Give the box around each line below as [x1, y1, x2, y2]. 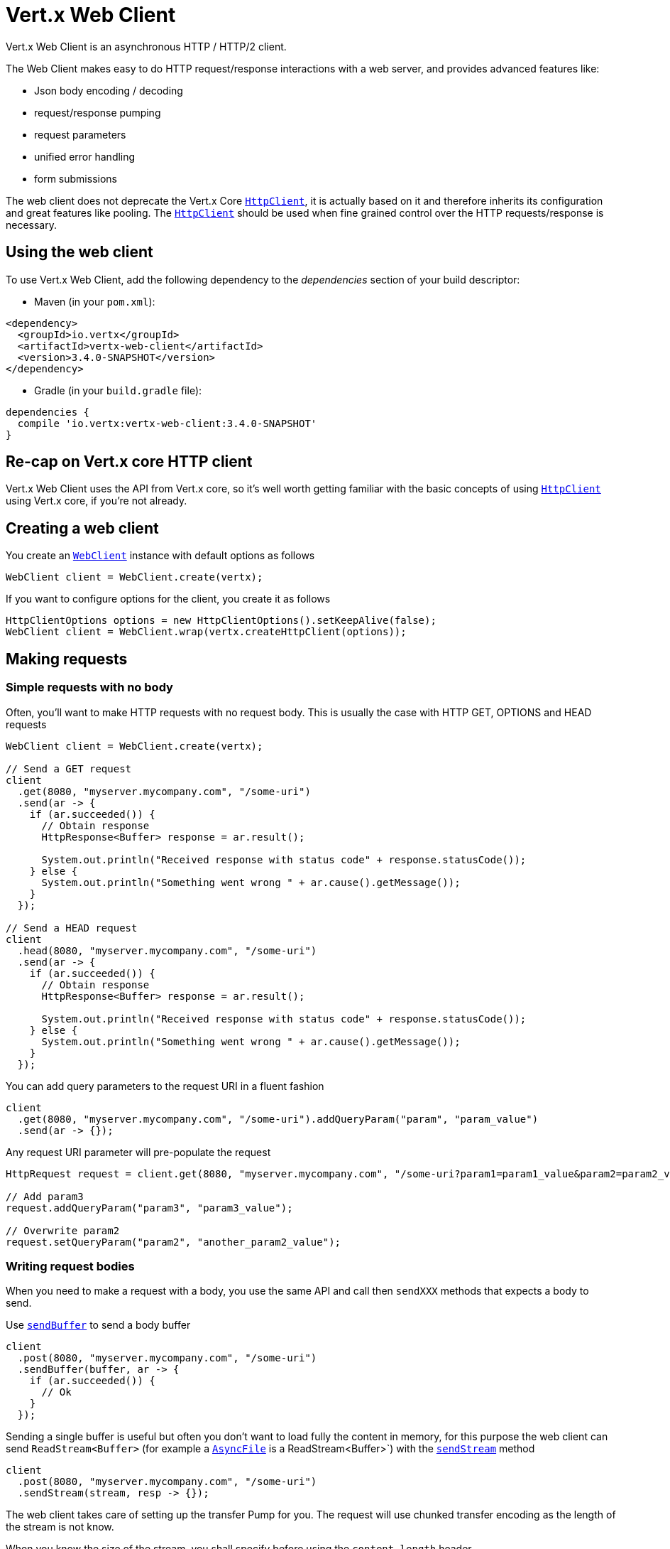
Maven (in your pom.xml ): [34, 295, 155, 308]
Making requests [6, 649, 128, 668]
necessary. [6, 218, 57, 231]
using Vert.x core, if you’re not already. [6, 495, 187, 507]
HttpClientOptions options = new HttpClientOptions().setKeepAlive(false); [6, 615, 436, 627]
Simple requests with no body [6, 680, 173, 695]
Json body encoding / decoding [34, 84, 183, 97]
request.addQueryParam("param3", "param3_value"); [6, 1202, 293, 1214]
